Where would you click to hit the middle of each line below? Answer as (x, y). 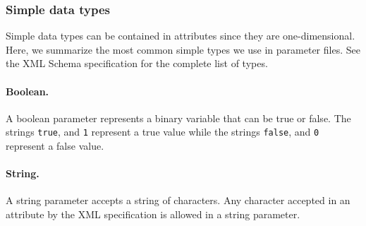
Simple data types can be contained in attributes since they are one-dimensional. (181, 36)
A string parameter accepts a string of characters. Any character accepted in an (178, 200)
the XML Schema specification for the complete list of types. (137, 63)
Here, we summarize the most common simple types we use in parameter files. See (183, 49)
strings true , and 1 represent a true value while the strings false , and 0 (163, 132)
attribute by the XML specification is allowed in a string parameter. (153, 214)
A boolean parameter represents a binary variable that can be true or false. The (178, 118)
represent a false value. (55, 146)
